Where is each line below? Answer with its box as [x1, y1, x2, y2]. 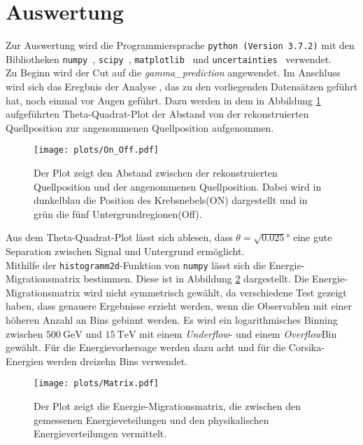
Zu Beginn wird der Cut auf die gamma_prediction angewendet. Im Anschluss [6, 65, 341, 80]
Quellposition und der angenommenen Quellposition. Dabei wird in [34, 179, 322, 193]
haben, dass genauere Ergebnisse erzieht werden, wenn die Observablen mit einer [6, 299, 353, 313]
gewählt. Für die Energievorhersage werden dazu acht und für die [6, 340, 286, 355]
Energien [6, 353, 43, 368]
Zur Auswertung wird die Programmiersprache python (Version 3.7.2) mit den [6, 38, 355, 53]
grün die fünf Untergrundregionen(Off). [34, 206, 202, 221]
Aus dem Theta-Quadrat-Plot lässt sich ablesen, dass [6, 230, 233, 245]
